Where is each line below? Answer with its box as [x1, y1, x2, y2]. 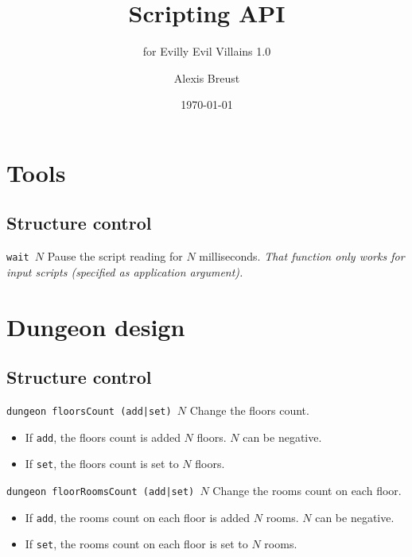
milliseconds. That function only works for [199, 248, 405, 265]
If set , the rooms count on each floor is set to [25, 536, 248, 552]
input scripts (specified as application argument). [6, 263, 243, 280]
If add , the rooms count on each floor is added [25, 509, 251, 525]
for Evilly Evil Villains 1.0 [142, 43, 271, 60]
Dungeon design [6, 310, 185, 342]
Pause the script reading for [47, 248, 183, 265]
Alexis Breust [173, 69, 240, 86]
